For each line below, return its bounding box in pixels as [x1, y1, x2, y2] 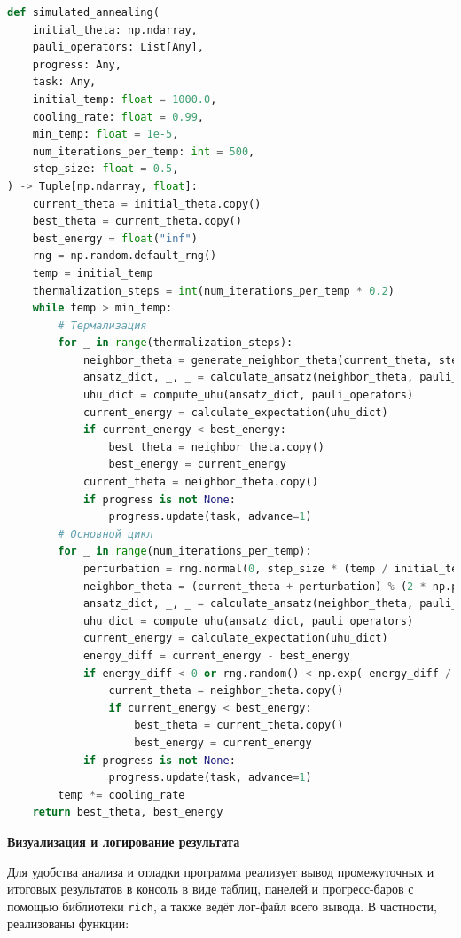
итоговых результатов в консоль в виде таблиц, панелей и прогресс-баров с [7, 879, 414, 898]
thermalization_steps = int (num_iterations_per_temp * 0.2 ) [32, 284, 395, 297]
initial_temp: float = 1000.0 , [32, 92, 217, 106]
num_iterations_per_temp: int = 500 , [32, 145, 255, 158]
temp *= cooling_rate [58, 788, 185, 801]
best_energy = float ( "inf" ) [32, 232, 198, 245]
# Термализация [58, 319, 147, 332]
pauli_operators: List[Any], [32, 41, 204, 54]
